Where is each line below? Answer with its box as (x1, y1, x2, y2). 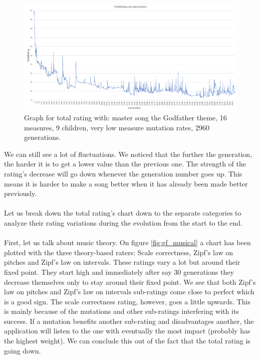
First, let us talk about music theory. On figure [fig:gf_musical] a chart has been (4, 237, 251, 248)
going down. (4, 345, 41, 355)
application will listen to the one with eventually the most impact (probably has (4, 325, 250, 336)
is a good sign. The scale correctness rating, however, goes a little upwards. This (4, 296, 250, 306)
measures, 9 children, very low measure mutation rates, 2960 (24, 122, 209, 132)
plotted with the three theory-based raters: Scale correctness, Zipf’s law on (4, 247, 233, 257)
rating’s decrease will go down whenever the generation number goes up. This (4, 168, 242, 178)
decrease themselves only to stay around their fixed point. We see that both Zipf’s (4, 276, 256, 287)
